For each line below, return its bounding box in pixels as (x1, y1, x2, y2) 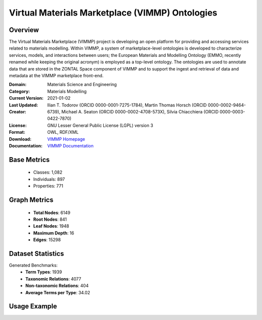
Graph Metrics (9, 196, 53, 204)
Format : (9, 129, 25, 135)
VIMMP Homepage (47, 136, 85, 142)
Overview (9, 26, 39, 34)
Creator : (9, 108, 27, 114)
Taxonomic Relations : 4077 (25, 276, 82, 282)
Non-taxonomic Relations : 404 (25, 283, 89, 289)
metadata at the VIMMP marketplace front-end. (9, 73, 104, 79)
